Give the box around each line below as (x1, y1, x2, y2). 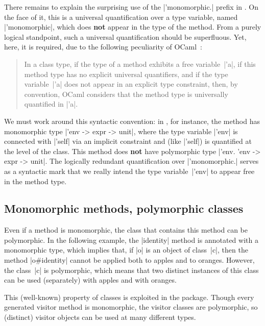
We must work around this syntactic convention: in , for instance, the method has (4, 115, 260, 126)
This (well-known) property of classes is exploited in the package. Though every (4, 291, 254, 302)
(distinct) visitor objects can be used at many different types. (4, 312, 196, 322)
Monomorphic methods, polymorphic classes (4, 200, 244, 216)
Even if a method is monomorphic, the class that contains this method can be (4, 224, 248, 235)
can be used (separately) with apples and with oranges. (4, 274, 177, 285)
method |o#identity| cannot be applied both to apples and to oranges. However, (4, 255, 255, 265)
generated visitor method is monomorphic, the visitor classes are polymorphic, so (4, 302, 258, 312)
